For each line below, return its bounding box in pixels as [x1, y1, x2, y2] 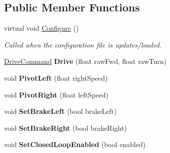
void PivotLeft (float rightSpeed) [4, 72, 108, 83]
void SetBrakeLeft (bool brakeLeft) [4, 106, 117, 116]
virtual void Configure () [4, 23, 79, 33]
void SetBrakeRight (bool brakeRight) [4, 122, 127, 133]
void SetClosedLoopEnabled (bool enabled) [4, 139, 146, 150]
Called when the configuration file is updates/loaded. [4, 39, 162, 50]
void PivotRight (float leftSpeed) [4, 89, 109, 100]
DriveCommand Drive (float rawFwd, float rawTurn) [4, 56, 167, 66]
